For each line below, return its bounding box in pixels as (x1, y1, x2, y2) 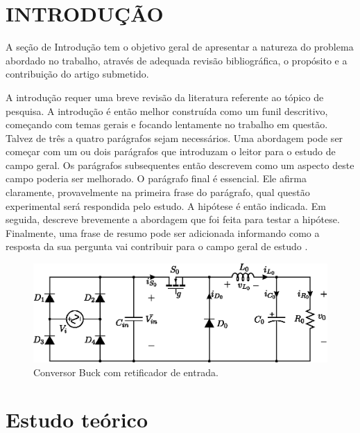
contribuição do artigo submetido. (6, 67, 149, 81)
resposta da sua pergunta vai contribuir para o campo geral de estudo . (6, 239, 308, 254)
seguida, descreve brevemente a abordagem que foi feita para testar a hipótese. (6, 212, 340, 227)
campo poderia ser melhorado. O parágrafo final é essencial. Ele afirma (6, 171, 307, 186)
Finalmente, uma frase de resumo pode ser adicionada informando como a (6, 225, 320, 240)
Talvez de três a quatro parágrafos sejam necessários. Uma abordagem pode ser (6, 130, 343, 145)
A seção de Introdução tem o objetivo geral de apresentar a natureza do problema (6, 39, 354, 54)
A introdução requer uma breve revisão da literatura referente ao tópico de (6, 89, 324, 104)
